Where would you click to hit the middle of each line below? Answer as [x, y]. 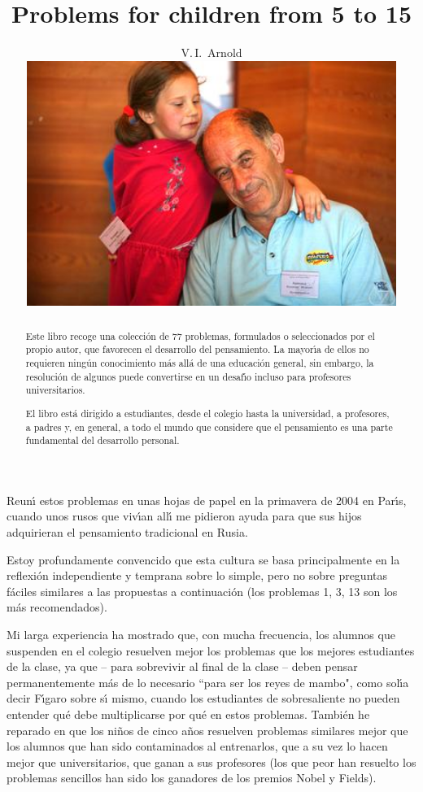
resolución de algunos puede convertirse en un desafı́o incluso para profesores [188, 376]
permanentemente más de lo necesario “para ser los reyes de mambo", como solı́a [208, 682]
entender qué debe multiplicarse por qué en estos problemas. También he [188, 714]
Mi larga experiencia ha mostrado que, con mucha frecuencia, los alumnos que [201, 634]
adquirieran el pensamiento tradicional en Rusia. [127, 532]
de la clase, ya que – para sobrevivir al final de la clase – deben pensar [182, 666]
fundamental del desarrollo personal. [102, 440]
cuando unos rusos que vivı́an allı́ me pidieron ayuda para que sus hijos [184, 516]
